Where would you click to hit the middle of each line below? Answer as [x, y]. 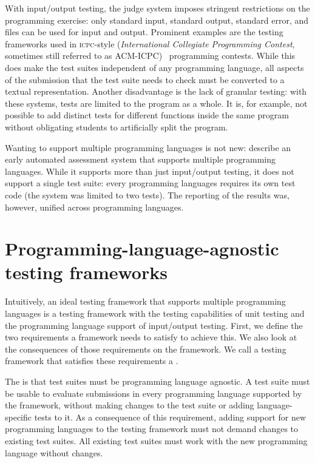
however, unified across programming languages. [94, 207]
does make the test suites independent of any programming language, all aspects [154, 67]
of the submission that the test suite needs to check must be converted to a [145, 79]
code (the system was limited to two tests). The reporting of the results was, [147, 194]
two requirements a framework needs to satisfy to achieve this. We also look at [151, 337]
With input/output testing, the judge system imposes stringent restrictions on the [157, 8]
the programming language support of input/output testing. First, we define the [154, 325]
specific [19, 417]
